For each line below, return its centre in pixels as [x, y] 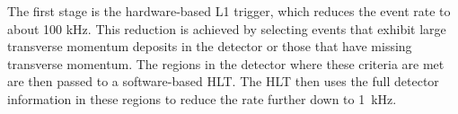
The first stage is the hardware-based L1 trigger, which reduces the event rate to [229, 11]
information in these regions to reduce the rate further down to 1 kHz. [202, 98]
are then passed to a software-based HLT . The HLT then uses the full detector [223, 81]
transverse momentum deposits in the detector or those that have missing [210, 46]
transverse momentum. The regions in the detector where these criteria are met [226, 63]
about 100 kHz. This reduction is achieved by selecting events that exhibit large [227, 28]
